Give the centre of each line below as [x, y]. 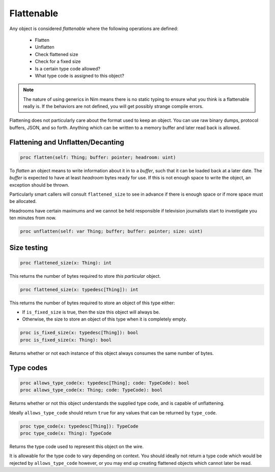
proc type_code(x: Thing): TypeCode [66, 433]
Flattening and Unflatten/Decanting [67, 142]
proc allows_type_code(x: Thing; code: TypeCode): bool [91, 390]
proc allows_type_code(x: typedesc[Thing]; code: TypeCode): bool [105, 383]
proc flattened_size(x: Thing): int [66, 263]
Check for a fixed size [58, 62]
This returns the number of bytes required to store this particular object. [85, 276]
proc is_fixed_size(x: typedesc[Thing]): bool [79, 333]
